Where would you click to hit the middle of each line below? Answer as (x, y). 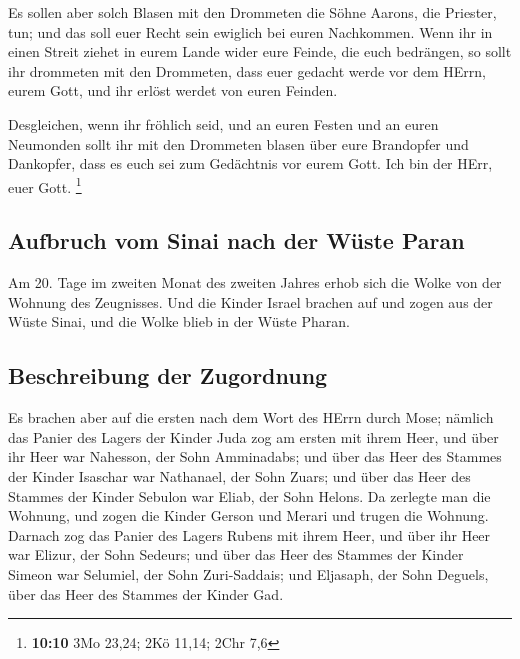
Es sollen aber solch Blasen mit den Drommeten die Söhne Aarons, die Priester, (252, 12)
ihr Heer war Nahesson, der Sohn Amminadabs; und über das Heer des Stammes (255, 456)
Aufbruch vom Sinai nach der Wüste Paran (236, 240)
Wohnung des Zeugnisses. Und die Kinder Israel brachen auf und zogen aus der (250, 301)
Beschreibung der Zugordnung (168, 375)
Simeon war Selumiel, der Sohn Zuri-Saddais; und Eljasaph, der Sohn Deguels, (248, 573)
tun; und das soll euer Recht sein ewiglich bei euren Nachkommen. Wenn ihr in (250, 31)
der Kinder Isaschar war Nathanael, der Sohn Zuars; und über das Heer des (239, 475)
